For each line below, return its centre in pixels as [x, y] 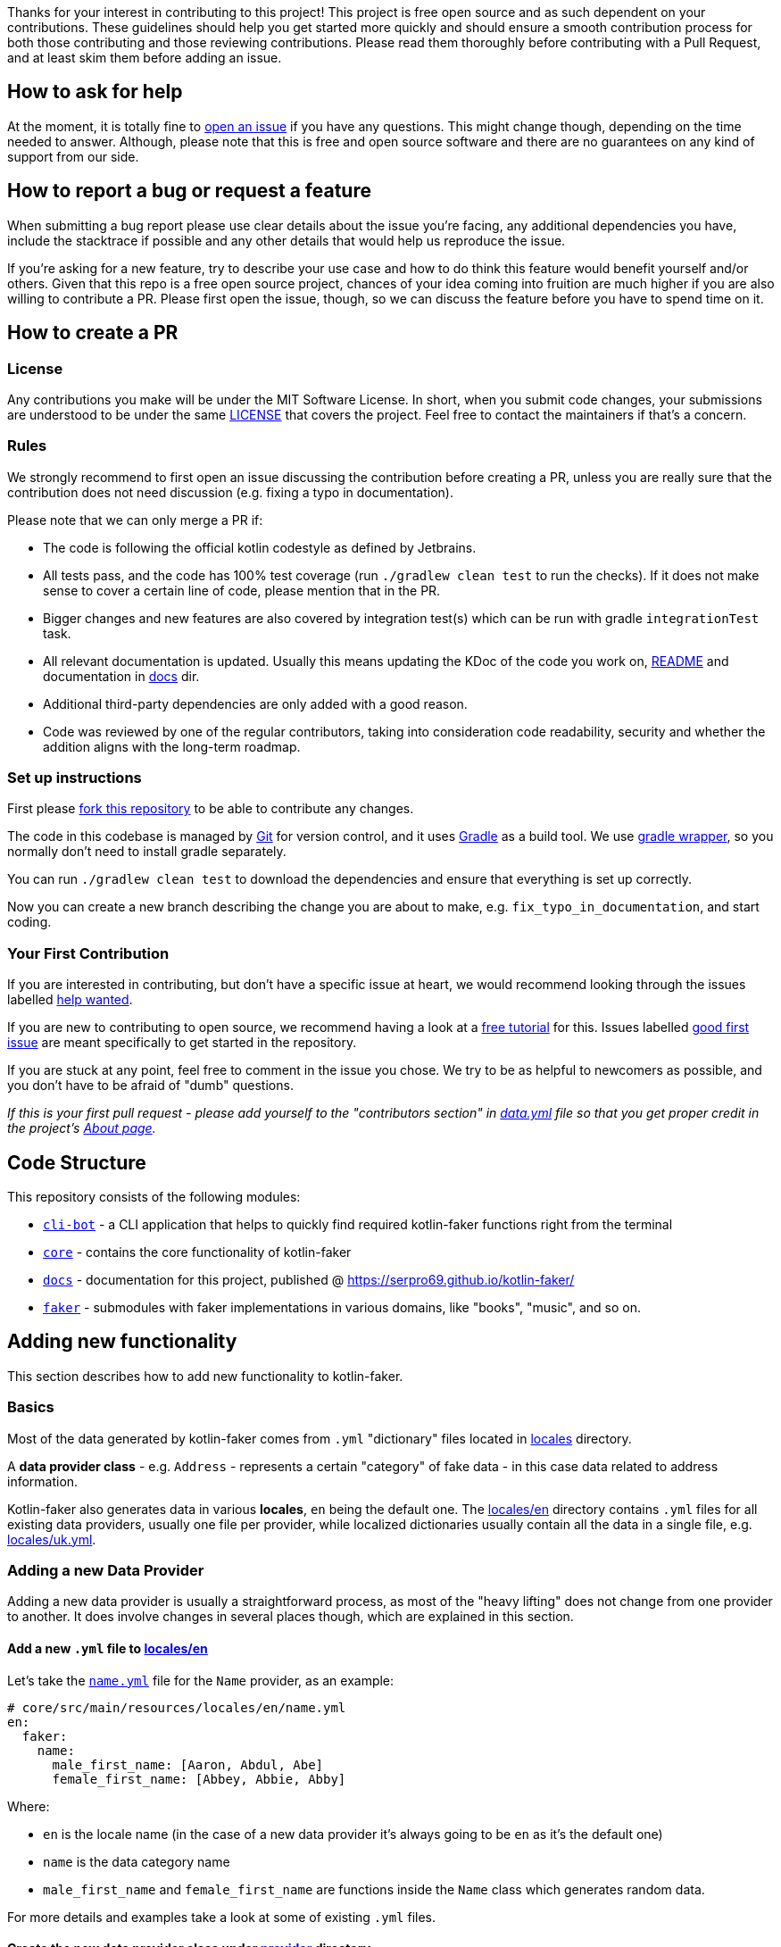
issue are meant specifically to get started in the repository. [182, 1043]
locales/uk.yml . [52, 1539]
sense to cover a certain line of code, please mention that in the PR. [242, 590]
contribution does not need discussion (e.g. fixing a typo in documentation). [230, 492]
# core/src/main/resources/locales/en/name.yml [177, 1707]
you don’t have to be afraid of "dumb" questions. [150, 1086]
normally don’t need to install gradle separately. [147, 852]
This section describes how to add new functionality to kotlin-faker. [205, 1376]
